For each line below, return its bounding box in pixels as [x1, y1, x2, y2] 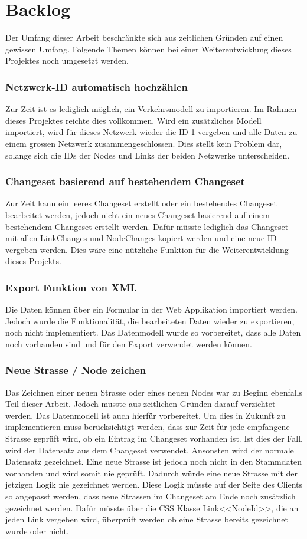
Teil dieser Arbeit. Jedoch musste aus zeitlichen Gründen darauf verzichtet [5, 397, 276, 410]
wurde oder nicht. [5, 524, 69, 537]
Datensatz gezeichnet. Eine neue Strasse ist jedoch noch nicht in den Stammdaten [5, 455, 302, 468]
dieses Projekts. [5, 255, 61, 267]
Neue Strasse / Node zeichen [5, 363, 146, 377]
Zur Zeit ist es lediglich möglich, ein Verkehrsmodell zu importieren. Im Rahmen [5, 103, 297, 115]
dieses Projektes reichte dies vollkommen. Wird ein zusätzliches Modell [5, 114, 262, 126]
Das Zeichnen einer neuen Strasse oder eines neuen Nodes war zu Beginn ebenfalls [5, 386, 303, 398]
